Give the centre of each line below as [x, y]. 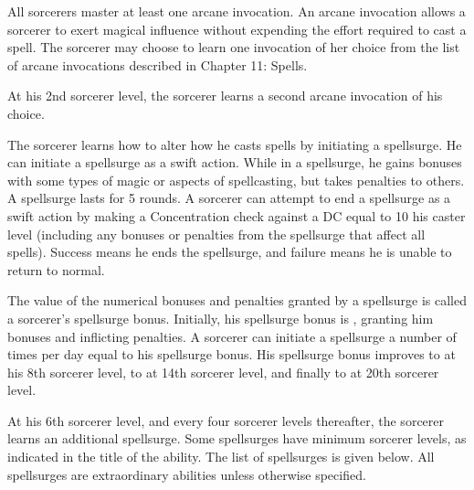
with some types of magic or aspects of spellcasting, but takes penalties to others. [236, 180]
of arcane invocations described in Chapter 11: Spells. [158, 64]
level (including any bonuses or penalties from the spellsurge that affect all [216, 234]
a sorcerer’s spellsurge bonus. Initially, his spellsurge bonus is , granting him [221, 318]
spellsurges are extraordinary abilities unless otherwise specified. [187, 474]
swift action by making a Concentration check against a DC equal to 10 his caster [237, 215]
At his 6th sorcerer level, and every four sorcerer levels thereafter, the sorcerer [226, 420]
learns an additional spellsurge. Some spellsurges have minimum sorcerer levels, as [237, 438]
